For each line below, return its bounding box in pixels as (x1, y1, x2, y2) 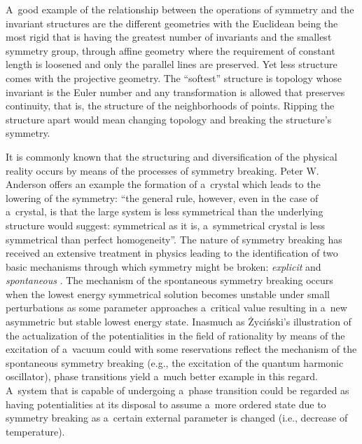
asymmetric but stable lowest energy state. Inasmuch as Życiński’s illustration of (6, 314, 351, 329)
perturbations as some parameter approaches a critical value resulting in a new (6, 300, 347, 315)
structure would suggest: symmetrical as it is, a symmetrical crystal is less (6, 217, 325, 232)
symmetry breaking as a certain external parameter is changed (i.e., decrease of (6, 410, 348, 425)
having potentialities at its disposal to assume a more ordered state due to (6, 396, 326, 411)
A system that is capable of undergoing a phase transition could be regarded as (6, 383, 349, 398)
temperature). (6, 424, 65, 438)
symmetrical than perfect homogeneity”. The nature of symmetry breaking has (6, 231, 342, 246)
